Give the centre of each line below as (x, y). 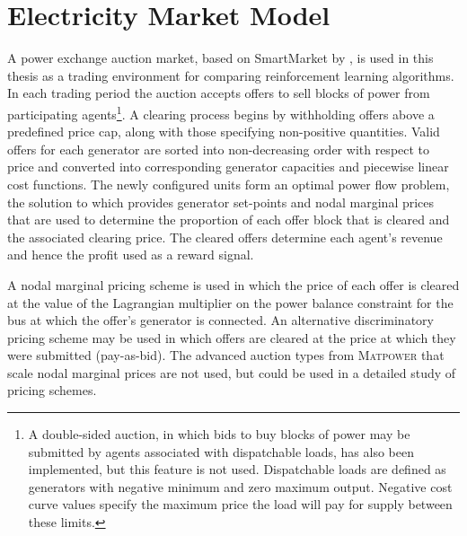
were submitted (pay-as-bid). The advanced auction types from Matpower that (226, 355)
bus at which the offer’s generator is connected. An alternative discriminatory (220, 320)
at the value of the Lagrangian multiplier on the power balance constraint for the (230, 302)
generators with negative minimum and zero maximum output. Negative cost (240, 486)
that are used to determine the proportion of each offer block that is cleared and (229, 220)
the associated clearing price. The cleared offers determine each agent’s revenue (225, 237)
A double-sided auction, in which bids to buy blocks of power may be (219, 434)
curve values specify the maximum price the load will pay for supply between (240, 504)
